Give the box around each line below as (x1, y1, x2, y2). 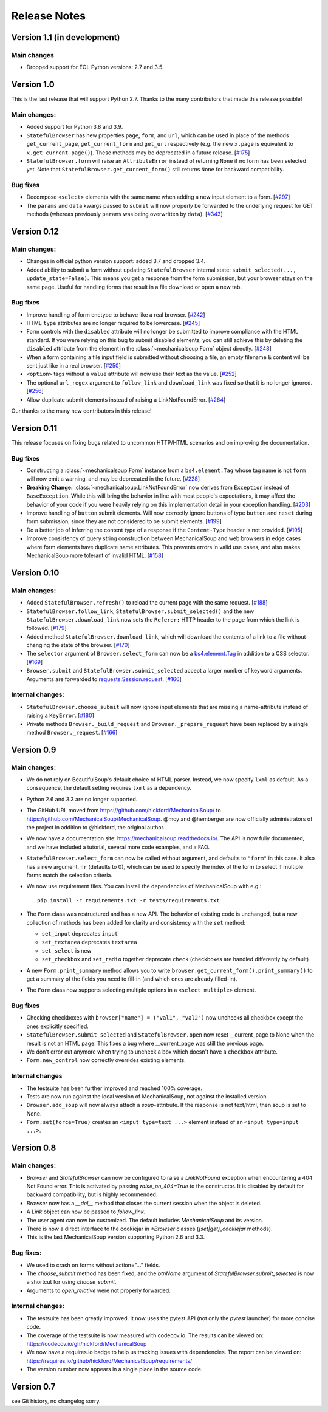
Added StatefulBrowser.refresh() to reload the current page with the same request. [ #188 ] (26, 599, 268, 606)
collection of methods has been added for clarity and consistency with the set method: (26, 919, 246, 926)
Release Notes (11, 9, 86, 22)
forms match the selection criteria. (26, 872, 112, 879)
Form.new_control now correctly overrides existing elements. (26, 1057, 186, 1064)
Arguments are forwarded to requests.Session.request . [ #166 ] (26, 675, 182, 683)
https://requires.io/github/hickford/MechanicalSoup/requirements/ (26, 1357, 193, 1364)
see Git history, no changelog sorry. (11, 1397, 101, 1405)
